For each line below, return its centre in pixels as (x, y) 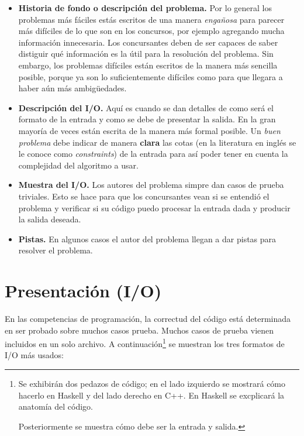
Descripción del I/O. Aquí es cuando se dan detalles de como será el (146, 107)
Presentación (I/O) (83, 291)
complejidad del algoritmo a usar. (78, 165)
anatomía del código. (56, 406)
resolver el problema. (56, 250)
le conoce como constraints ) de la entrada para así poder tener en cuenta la (153, 154)
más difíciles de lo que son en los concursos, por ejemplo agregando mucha (151, 31)
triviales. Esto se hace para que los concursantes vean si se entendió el (144, 196)
